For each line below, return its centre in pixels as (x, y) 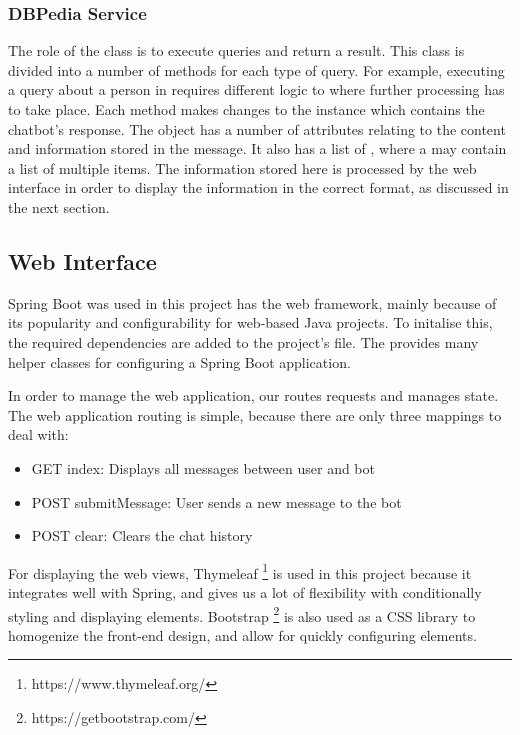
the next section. (59, 206)
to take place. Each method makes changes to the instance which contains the (246, 109)
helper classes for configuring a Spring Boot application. (179, 361)
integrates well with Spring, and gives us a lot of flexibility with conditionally (245, 591)
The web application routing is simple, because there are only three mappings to (255, 414)
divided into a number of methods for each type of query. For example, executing (256, 69)
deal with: (38, 434)
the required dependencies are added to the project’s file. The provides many (243, 341)
